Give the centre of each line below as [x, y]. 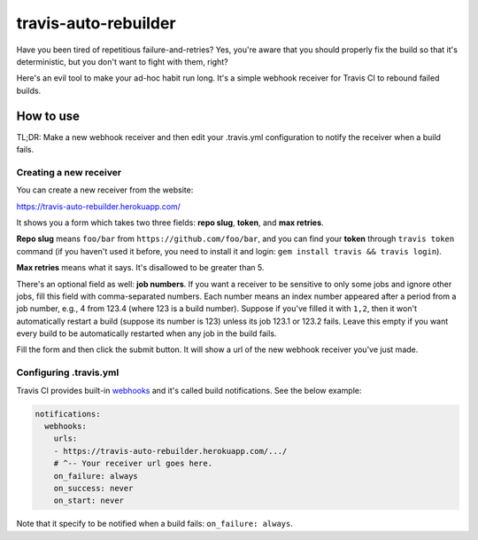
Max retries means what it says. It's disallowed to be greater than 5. [140, 268]
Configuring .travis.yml [68, 372]
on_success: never [93, 488]
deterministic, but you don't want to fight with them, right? [123, 61]
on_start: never [89, 501]
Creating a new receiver [69, 172]
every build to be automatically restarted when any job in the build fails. [146, 333]
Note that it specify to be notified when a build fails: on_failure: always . [155, 524]
